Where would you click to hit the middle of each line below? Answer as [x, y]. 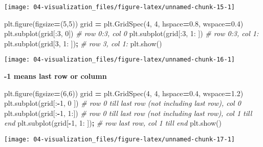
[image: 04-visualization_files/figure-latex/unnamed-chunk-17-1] [120, 140]
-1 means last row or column [56, 76]
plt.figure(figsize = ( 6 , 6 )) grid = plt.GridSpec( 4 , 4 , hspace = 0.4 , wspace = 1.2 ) [124, 93]
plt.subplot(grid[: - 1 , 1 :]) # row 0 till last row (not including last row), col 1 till [128, 113]
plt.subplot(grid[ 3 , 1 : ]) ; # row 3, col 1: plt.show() [83, 43]
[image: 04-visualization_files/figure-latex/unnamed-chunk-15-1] [120, 7]
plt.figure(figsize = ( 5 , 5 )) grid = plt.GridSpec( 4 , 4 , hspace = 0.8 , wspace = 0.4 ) [124, 23]
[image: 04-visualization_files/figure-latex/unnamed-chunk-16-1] [120, 60]
